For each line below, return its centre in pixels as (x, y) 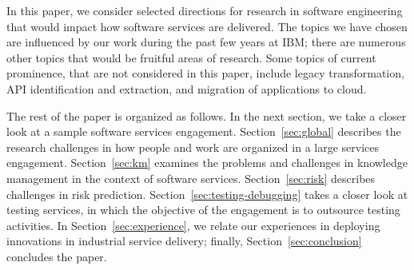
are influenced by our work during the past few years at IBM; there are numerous (206, 42)
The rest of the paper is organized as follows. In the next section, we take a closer (207, 115)
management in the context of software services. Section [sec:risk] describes (191, 178)
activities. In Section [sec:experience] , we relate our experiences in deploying (193, 225)
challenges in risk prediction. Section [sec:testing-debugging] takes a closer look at (207, 194)
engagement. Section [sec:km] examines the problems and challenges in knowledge (207, 163)
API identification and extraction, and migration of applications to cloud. (187, 88)
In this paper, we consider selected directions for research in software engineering (205, 10)
